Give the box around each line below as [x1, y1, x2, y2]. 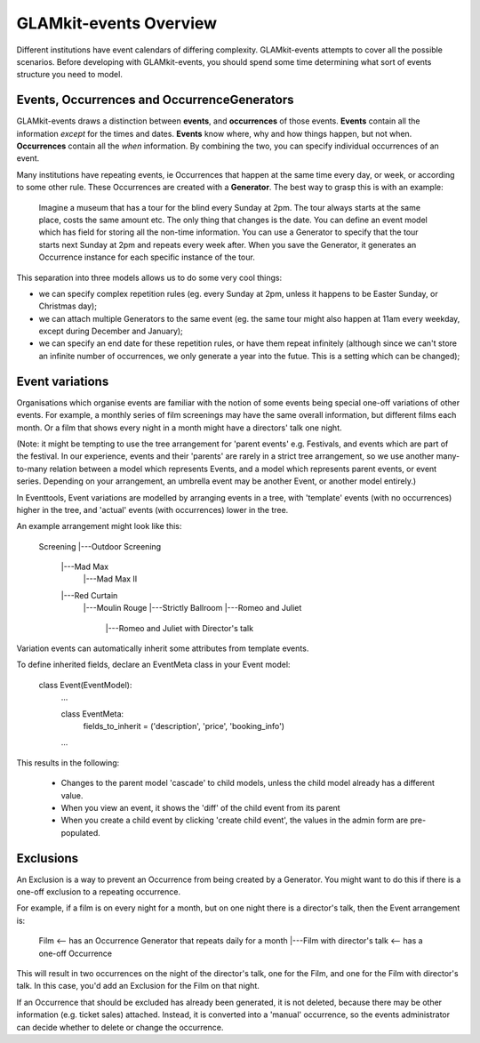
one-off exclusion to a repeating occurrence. [16, 887, 181, 897]
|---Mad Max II [83, 574, 138, 584]
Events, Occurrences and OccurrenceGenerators [16, 92, 294, 108]
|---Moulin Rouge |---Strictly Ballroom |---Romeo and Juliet [83, 603, 302, 614]
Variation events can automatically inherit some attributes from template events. [16, 643, 309, 654]
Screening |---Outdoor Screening [38, 541, 162, 551]
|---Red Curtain [60, 590, 118, 600]
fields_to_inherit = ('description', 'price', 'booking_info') [83, 720, 284, 731]
